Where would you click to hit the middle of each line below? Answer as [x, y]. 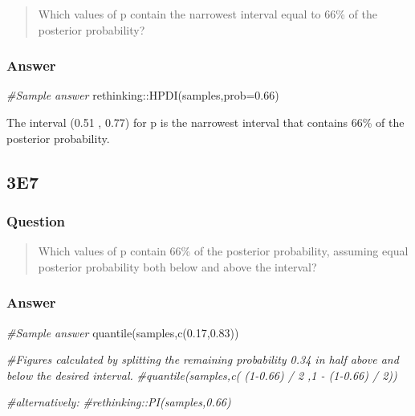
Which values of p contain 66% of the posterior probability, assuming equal [223, 251]
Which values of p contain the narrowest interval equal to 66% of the [207, 14]
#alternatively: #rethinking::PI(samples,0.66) [119, 402]
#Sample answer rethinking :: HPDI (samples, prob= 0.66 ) [143, 95]
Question [36, 220]
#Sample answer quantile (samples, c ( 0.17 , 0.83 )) [123, 332]
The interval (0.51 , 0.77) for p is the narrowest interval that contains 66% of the [205, 122]
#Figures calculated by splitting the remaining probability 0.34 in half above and [203, 359]
